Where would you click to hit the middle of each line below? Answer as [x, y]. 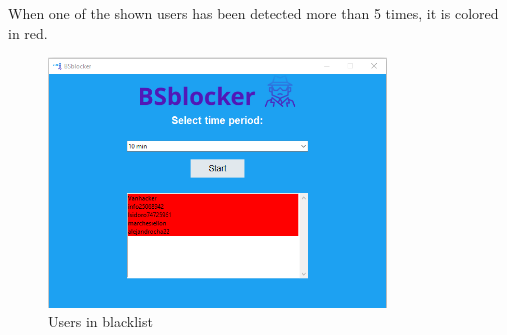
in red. [28, 32]
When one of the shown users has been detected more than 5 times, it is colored [253, 13]
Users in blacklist [100, 321]
